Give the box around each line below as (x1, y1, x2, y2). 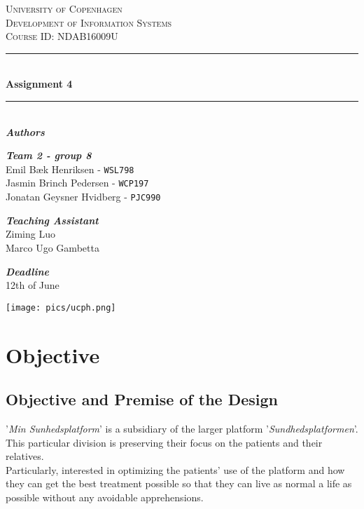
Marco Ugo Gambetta (6, 240, 99, 254)
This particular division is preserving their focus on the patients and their (6, 435, 323, 449)
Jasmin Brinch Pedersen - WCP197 (6, 175, 149, 190)
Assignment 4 (6, 76, 73, 91)
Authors (6, 124, 45, 139)
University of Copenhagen (6, 1, 122, 15)
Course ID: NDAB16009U (6, 29, 118, 43)
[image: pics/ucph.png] (6, 302, 116, 313)
